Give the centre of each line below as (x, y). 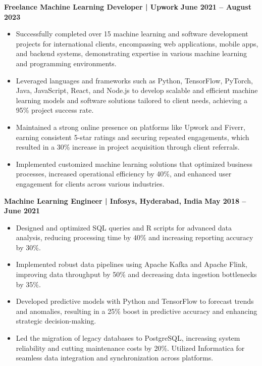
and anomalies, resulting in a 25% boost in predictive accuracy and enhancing (137, 311)
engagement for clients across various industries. (90, 183)
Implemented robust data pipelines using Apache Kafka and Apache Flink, (132, 264)
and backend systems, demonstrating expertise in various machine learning (131, 53)
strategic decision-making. (56, 321)
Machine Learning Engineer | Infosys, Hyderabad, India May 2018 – (125, 200)
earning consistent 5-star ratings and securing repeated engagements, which (133, 137)
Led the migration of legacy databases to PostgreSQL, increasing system (128, 338)
